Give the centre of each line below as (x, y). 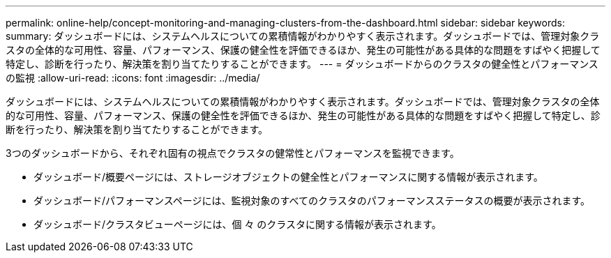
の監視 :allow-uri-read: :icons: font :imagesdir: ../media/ (133, 78)
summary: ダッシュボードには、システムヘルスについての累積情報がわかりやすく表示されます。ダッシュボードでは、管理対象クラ (303, 36)
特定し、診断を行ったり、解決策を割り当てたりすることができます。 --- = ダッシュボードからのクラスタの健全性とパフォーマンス (302, 64)
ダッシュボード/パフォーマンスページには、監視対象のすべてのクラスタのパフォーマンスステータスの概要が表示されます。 (312, 200)
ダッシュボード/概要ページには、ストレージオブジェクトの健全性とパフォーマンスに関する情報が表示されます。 (288, 177)
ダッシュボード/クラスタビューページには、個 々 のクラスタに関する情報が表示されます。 (237, 224)
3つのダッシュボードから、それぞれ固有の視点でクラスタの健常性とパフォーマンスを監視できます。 (233, 153)
